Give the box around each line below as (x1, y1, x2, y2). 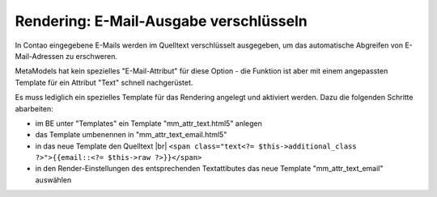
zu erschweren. (65, 51, 117, 61)
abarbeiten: (15, 103, 53, 113)
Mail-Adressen (15, 51, 64, 61)
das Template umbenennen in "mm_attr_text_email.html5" (35, 130, 227, 140)
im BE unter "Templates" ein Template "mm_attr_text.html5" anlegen (35, 118, 263, 128)
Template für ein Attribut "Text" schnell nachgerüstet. (15, 78, 193, 87)
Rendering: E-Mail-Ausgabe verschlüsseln (15, 12, 308, 30)
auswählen (35, 174, 72, 185)
